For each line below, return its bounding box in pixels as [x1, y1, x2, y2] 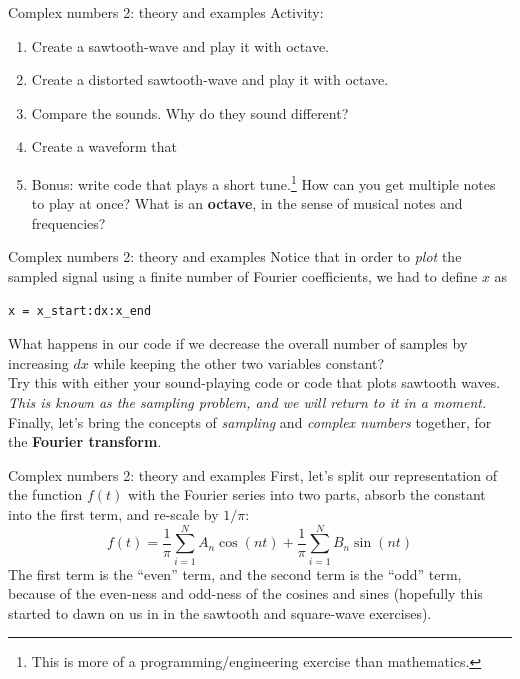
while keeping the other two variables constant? [93, 352, 385, 373]
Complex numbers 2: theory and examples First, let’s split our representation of [8, 464, 497, 485]
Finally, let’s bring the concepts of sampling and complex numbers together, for [8, 411, 492, 432]
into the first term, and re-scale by [8, 503, 219, 524]
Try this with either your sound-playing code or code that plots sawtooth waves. [8, 372, 501, 393]
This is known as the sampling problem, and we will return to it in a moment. [8, 391, 487, 412]
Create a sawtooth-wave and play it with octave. [31, 35, 329, 56]
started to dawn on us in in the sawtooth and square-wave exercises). [8, 602, 432, 623]
